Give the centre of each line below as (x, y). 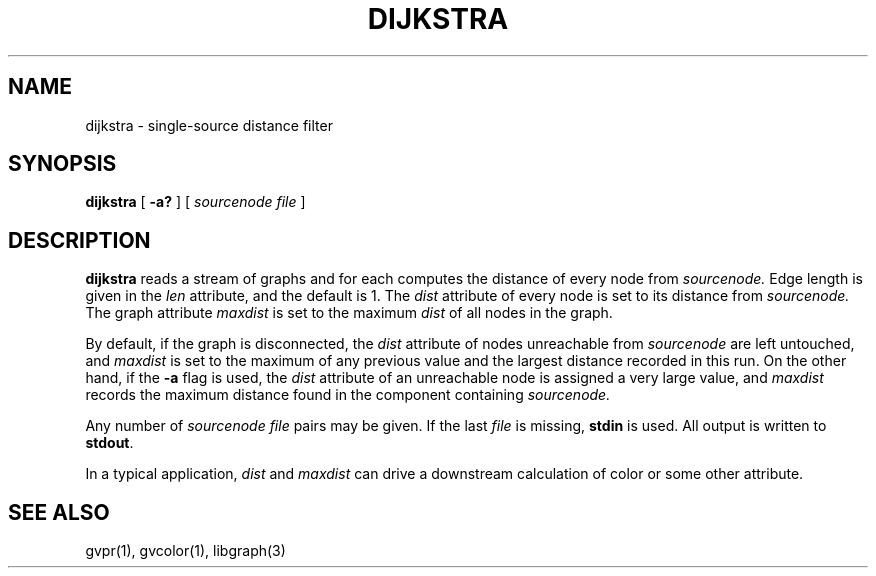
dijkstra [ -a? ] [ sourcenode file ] (195, 202)
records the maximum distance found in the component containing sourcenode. (348, 395)
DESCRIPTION (79, 240)
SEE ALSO (59, 512)
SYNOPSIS (62, 164)
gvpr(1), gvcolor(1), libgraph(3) (185, 551)
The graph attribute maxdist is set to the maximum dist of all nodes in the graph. (349, 313)
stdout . (109, 443)
